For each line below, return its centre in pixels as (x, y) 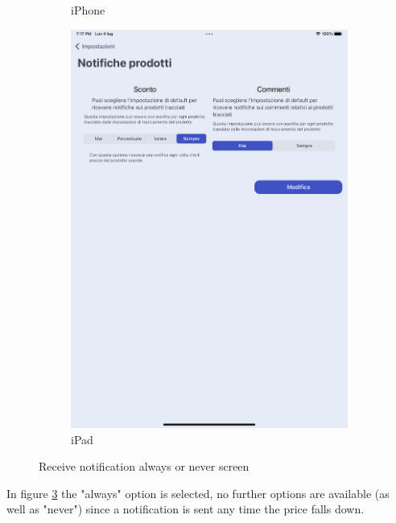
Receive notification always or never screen (144, 466)
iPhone (88, 10)
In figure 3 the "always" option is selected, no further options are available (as (198, 493)
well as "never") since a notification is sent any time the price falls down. (186, 509)
